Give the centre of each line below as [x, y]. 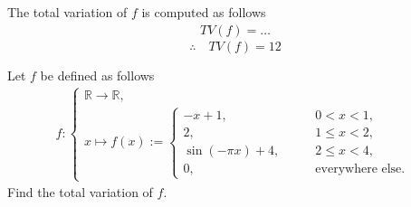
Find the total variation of [80, 192]
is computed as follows [204, 12]
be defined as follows [97, 75]
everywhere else [358, 169]
